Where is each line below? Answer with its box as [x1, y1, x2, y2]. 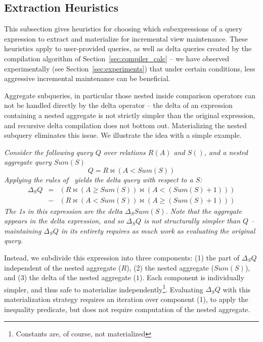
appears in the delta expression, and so [4, 215, 124, 226]
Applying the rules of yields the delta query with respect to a [4, 174, 193, 184]
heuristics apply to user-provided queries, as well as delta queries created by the [4, 43, 252, 54]
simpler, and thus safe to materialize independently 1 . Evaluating [4, 282, 203, 294]
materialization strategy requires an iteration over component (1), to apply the [4, 293, 248, 304]
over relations [103, 146, 146, 157]
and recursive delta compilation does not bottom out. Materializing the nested [4, 120, 247, 130]
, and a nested [204, 146, 248, 157]
